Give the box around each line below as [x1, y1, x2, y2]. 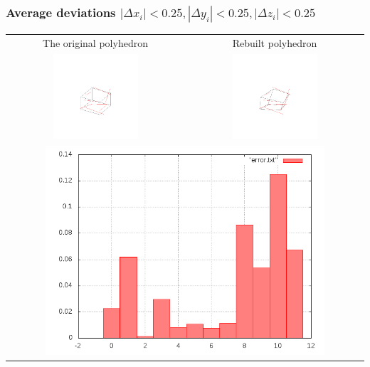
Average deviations [6, 3, 116, 21]
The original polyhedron [43, 35, 148, 50]
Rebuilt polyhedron [232, 35, 317, 50]
